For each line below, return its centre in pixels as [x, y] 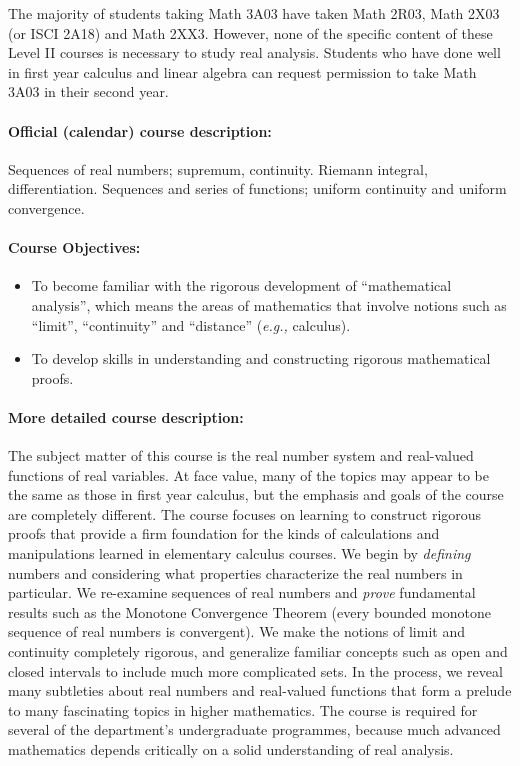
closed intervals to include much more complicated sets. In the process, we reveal [255, 670]
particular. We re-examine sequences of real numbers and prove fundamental [242, 592]
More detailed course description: [126, 416]
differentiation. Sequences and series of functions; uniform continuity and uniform [257, 188]
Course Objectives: [74, 247]
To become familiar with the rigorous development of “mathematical [241, 285]
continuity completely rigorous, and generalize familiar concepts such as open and [258, 651]
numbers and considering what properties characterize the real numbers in [235, 572]
